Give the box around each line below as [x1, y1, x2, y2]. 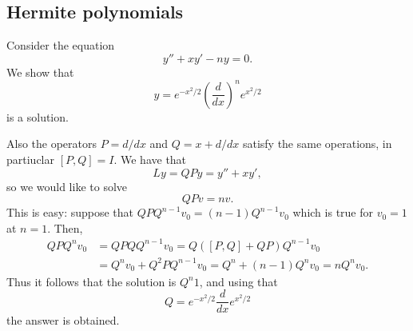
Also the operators [6, 135, 97, 152]
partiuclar [6, 151, 54, 168]
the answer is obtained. [6, 312, 120, 329]
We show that [6, 63, 74, 80]
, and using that [199, 273, 278, 289]
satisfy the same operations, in [242, 135, 392, 152]
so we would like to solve [6, 177, 128, 194]
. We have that [113, 151, 187, 168]
